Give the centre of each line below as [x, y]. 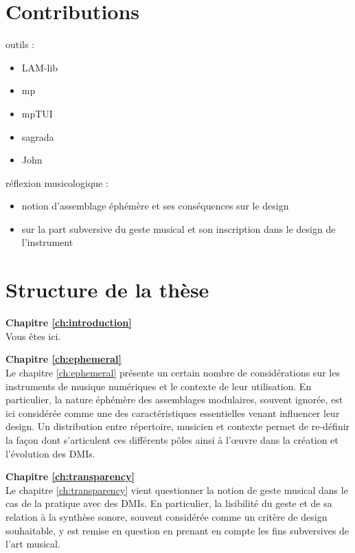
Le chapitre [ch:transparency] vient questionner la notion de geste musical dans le [177, 489]
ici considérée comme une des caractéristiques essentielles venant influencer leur [173, 413]
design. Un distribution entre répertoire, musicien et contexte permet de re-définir [178, 426]
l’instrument [47, 242]
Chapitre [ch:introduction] [69, 323]
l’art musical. [33, 544]
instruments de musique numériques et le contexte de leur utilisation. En [159, 386]
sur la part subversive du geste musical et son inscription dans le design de [179, 228]
